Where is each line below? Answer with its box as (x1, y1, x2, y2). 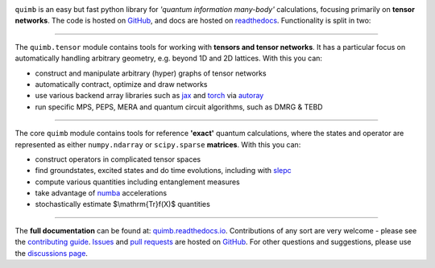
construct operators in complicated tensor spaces (35, 154, 201, 164)
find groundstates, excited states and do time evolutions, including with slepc (35, 166, 292, 175)
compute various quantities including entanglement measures (35, 177, 241, 187)
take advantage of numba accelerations (35, 188, 168, 198)
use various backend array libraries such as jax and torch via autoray (35, 91, 264, 101)
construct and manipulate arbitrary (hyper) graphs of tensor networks (35, 68, 267, 78)
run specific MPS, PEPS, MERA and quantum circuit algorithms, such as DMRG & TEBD (35, 101, 323, 112)
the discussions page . (14, 248, 89, 258)
